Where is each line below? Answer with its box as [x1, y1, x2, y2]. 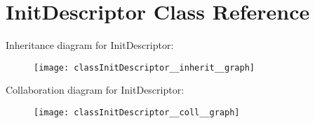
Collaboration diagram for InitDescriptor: [6, 82, 185, 97]
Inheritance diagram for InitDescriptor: [6, 38, 174, 52]
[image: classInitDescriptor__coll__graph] [34, 107, 240, 117]
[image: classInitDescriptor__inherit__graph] [34, 62, 255, 73]
